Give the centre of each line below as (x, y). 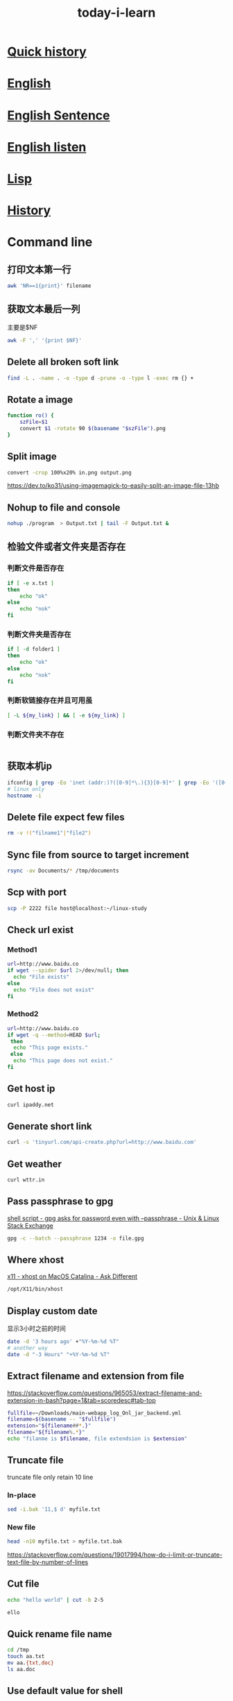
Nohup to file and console (64, 507)
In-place (22, 1495)
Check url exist (41, 930)
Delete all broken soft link (63, 362)
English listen (47, 147)
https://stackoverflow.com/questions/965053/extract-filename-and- (105, 1393)
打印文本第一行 (39, 270)
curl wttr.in (26, 1180)
